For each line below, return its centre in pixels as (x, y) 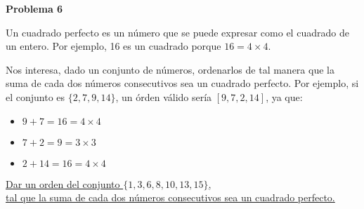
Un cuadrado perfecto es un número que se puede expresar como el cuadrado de (177, 32)
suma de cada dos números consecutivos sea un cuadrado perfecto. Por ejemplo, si (182, 83)
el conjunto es (35, 96)
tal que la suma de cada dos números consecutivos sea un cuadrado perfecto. (170, 197)
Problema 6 (34, 8)
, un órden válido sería (164, 96)
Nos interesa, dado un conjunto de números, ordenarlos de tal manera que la (170, 69)
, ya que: (284, 96)
